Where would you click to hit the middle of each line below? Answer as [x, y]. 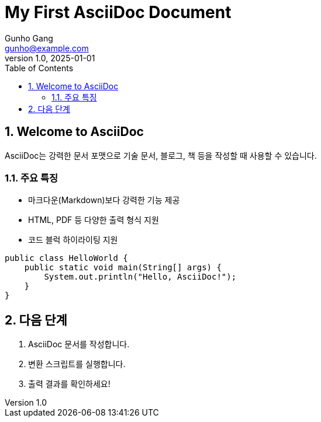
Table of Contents [39, 68]
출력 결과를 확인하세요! [69, 384]
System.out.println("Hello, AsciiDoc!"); [140, 277]
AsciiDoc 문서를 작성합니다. [79, 344]
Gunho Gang [29, 38]
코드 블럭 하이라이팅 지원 [73, 240]
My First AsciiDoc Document [118, 12]
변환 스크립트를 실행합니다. [77, 364]
